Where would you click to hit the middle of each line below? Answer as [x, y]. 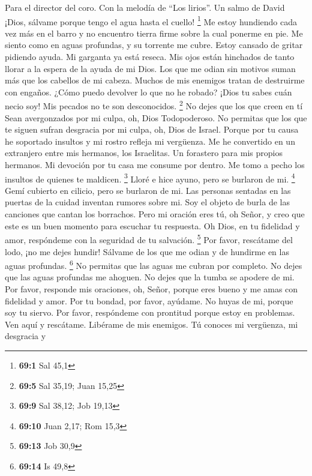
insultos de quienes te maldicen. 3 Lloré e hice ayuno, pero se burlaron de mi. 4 [150, 178]
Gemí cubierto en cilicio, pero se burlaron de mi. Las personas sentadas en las [148, 190]
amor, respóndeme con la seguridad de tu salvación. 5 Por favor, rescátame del [149, 239]
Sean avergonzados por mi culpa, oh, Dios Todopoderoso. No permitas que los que [156, 117]
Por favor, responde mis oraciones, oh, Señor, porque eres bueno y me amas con [151, 288]
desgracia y [25, 336]
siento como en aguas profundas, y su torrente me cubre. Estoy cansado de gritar [154, 45]
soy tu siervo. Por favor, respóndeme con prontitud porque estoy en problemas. [150, 312]
